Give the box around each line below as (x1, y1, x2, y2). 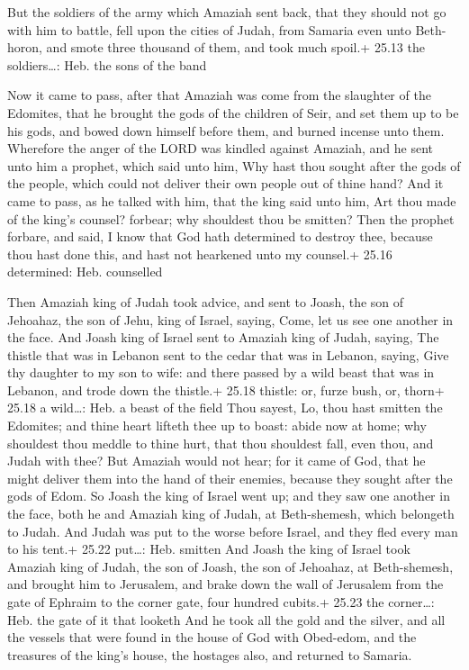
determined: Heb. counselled (7, 262, 163, 281)
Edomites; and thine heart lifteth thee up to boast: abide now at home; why (7, 416, 427, 435)
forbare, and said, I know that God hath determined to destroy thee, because (7, 227, 433, 246)
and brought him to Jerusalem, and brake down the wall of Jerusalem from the (7, 575, 444, 593)
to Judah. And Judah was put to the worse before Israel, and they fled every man (7, 521, 458, 540)
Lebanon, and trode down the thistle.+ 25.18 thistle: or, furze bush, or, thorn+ (7, 380, 445, 399)
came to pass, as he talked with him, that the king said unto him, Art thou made (7, 191, 456, 210)
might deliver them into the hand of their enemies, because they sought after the (7, 468, 453, 487)
